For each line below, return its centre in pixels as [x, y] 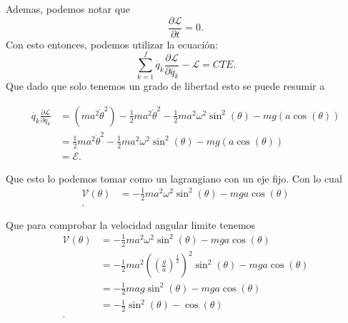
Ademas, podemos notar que [68, 9]
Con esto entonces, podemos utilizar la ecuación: [112, 44]
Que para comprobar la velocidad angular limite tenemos [131, 224]
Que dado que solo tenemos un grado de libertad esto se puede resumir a [165, 86]
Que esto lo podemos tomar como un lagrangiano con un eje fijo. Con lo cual [174, 178]
